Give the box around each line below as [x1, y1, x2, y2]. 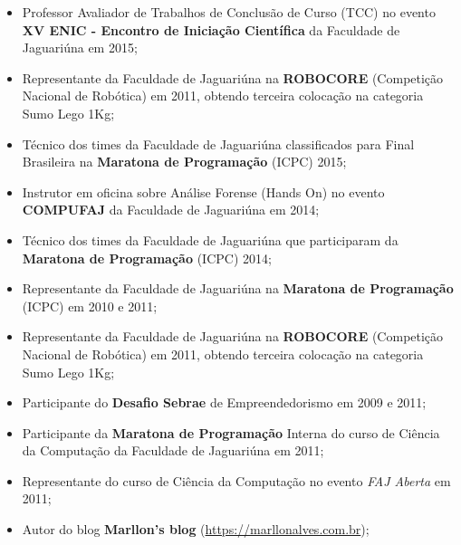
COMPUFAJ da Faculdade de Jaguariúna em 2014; [22, 200, 320, 219]
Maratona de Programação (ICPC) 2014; [22, 248, 272, 267]
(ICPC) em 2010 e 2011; [22, 296, 158, 315]
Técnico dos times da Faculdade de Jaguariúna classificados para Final [22, 134, 415, 153]
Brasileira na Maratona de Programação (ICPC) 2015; [22, 152, 347, 171]
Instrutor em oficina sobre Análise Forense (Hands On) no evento [22, 182, 385, 201]
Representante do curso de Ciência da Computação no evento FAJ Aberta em [22, 471, 451, 490]
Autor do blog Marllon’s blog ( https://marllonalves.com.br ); [22, 520, 370, 539]
